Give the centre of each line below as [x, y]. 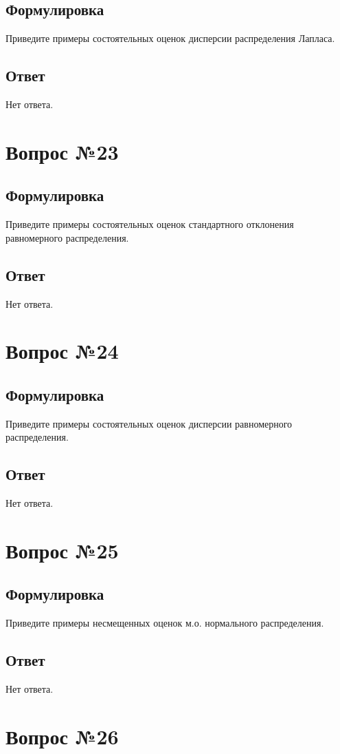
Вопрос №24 [62, 351]
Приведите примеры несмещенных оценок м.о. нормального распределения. [165, 623]
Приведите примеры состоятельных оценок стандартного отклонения [150, 224]
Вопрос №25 [62, 550]
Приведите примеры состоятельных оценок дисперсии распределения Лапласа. [170, 38]
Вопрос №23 [62, 151]
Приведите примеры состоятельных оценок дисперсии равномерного [149, 423]
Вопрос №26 [62, 736]
